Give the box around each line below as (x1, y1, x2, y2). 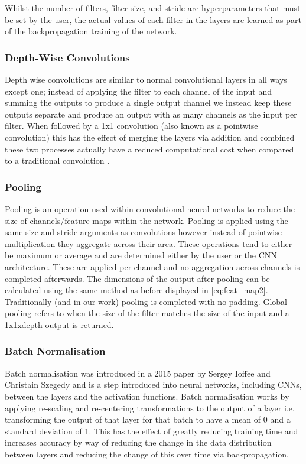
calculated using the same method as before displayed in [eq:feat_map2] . (5, 284, 268, 296)
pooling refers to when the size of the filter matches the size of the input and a (5, 307, 289, 319)
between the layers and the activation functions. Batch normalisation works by (5, 390, 289, 402)
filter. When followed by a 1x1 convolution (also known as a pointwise (5, 119, 258, 132)
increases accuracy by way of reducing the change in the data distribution (5, 436, 272, 449)
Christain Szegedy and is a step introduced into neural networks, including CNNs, (5, 378, 302, 391)
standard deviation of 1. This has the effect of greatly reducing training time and (5, 424, 298, 437)
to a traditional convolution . (5, 154, 110, 167)
